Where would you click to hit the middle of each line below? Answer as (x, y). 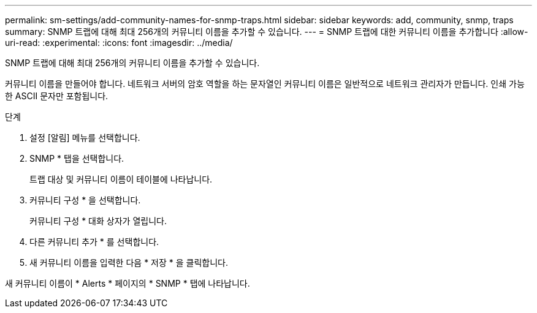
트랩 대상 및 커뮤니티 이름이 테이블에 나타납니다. (121, 179)
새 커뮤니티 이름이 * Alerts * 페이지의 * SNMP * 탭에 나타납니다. (128, 283)
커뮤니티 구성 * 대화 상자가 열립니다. (98, 221)
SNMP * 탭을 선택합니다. (77, 158)
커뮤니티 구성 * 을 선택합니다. (85, 200)
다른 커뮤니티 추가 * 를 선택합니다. (94, 242)
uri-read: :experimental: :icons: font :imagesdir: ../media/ (119, 43)
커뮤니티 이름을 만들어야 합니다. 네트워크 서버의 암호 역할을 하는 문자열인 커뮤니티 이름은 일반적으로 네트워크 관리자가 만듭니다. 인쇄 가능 (265, 84)
